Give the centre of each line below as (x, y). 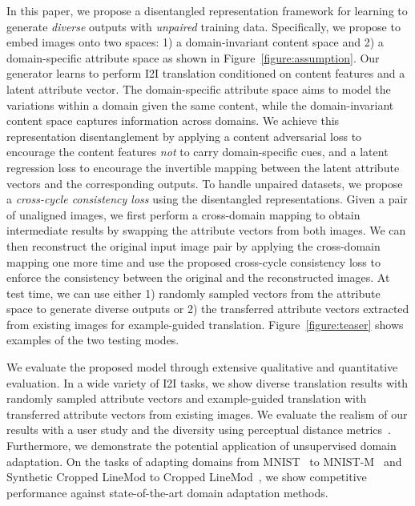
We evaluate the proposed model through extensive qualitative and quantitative (202, 367)
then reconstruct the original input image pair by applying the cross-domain (193, 245)
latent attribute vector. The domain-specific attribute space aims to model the (199, 88)
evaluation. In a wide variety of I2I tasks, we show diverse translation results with (207, 382)
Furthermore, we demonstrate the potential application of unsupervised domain (201, 446)
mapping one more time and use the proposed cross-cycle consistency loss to (193, 261)
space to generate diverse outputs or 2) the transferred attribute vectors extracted (208, 309)
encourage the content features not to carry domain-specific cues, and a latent (197, 152)
